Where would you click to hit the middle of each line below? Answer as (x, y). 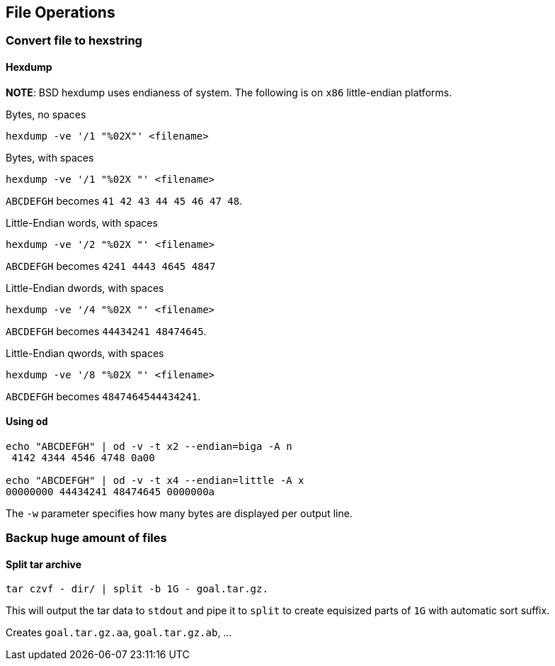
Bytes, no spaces (46, 114)
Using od (27, 422)
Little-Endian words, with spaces (82, 222)
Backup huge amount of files (86, 538)
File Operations (61, 12)
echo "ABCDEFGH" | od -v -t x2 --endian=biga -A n (149, 446)
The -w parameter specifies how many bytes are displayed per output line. (179, 513)
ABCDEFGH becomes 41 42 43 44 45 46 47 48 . (124, 201)
